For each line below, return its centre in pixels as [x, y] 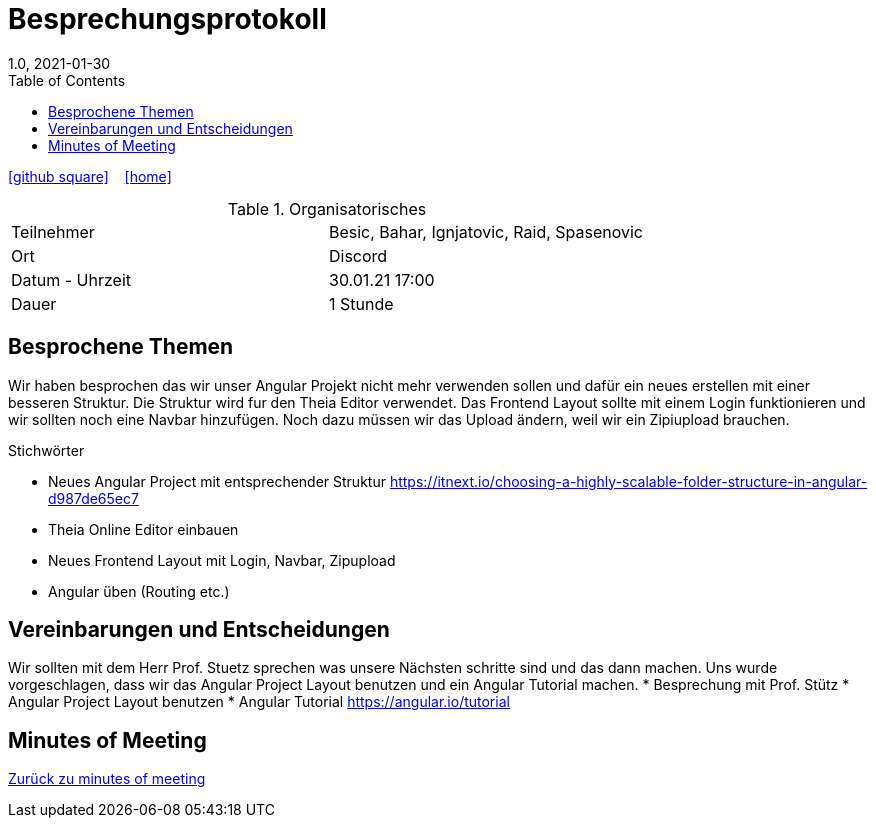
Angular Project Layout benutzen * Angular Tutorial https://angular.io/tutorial [259, 702]
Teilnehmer [53, 231]
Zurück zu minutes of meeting [107, 779]
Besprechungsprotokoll [167, 19]
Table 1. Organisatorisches [327, 208]
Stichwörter [46, 450]
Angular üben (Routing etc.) [139, 591]
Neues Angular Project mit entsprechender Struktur [217, 481]
